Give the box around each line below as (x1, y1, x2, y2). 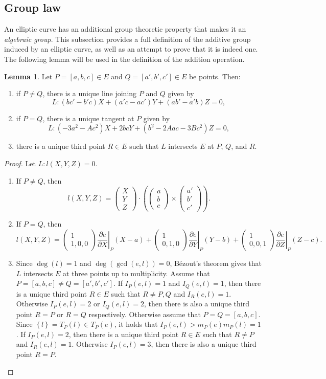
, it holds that (114, 319, 158, 329)
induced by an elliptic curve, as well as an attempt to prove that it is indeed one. (4, 43, 258, 54)
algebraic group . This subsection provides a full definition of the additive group (4, 33, 251, 44)
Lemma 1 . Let (4, 71, 53, 81)
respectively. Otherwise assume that (88, 308, 201, 319)
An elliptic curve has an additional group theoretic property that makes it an (4, 24, 246, 34)
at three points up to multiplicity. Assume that (63, 267, 210, 278)
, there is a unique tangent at (42, 113, 134, 123)
